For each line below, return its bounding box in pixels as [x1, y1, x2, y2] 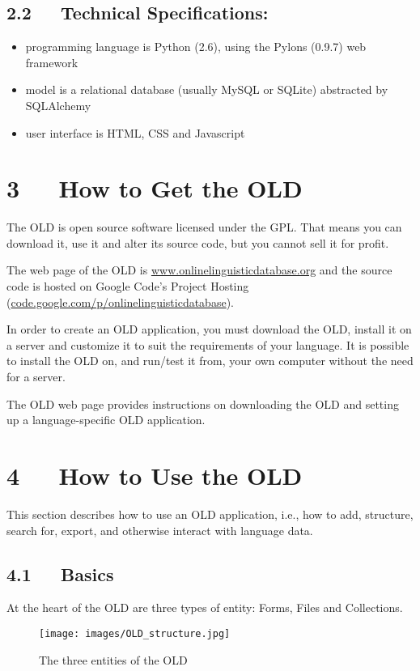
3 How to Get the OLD [6, 172, 303, 205]
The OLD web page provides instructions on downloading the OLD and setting [6, 395, 399, 412]
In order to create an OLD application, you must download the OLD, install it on [6, 321, 412, 338]
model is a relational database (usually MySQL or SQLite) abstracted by [25, 81, 388, 98]
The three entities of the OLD [39, 651, 188, 668]
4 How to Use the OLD [6, 459, 303, 492]
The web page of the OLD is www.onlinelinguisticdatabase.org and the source [6, 261, 392, 278]
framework [25, 53, 78, 70]
